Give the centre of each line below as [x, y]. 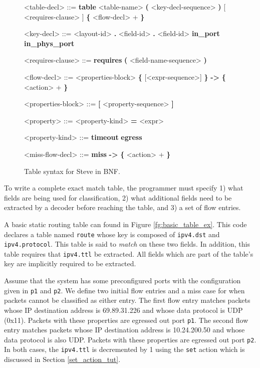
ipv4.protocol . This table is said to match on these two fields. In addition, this [127, 244]
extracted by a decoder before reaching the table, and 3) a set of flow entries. [122, 207]
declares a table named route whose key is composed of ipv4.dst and [112, 234]
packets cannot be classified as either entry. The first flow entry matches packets [127, 300]
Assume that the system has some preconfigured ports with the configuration [122, 281]
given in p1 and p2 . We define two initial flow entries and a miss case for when [124, 290]
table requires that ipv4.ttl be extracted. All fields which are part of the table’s [129, 253]
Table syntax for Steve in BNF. [72, 171]
